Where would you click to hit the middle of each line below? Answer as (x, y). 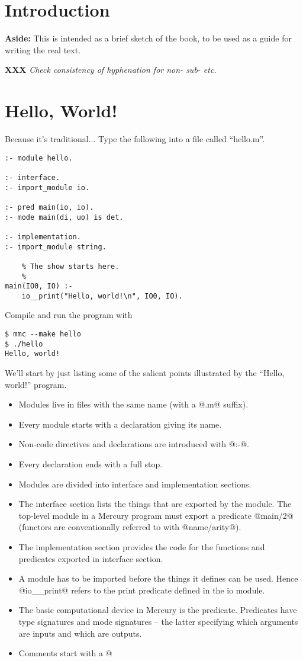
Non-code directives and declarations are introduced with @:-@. (134, 444)
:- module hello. (39, 158)
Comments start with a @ (65, 653)
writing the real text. (43, 49)
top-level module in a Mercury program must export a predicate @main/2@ (156, 515)
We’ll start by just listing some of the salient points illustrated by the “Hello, (145, 373)
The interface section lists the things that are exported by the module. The (155, 504)
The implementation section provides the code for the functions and (142, 546)
